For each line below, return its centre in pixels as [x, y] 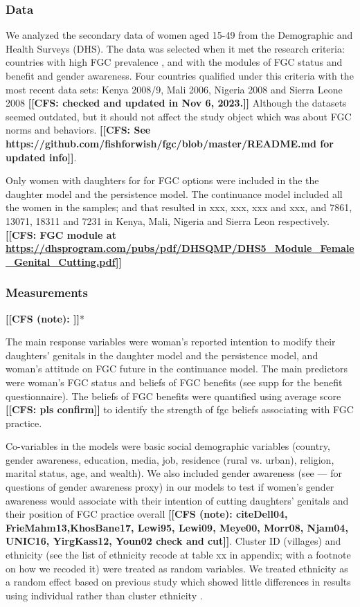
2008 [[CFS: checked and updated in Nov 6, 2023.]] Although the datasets [176, 103]
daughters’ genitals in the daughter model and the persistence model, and [162, 355]
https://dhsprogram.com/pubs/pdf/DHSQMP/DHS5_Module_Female [180, 248]
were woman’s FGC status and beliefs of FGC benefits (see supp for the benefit [174, 382]
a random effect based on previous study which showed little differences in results [178, 582]
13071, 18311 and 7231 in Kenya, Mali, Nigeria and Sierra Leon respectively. [168, 220]
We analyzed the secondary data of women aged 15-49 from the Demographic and [179, 35]
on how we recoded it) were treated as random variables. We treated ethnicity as [177, 568]
